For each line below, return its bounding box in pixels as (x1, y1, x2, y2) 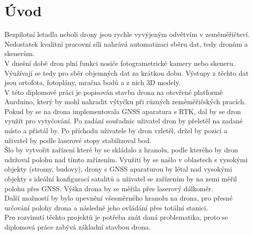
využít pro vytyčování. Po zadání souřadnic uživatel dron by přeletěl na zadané (4, 116, 243, 126)
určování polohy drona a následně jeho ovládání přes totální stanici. (4, 202, 208, 212)
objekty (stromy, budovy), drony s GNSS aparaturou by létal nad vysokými (4, 164, 232, 174)
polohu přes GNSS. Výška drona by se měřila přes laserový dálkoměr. (4, 183, 213, 193)
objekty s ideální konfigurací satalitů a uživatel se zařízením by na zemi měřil (4, 174, 237, 184)
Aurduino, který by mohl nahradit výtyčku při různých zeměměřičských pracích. (4, 96, 246, 107)
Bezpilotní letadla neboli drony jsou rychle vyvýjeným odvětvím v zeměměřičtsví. (4, 29, 250, 39)
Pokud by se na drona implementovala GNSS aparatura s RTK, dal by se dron (4, 106, 241, 116)
